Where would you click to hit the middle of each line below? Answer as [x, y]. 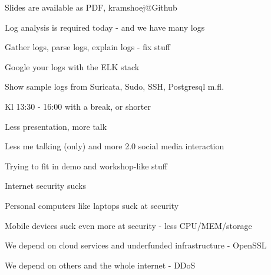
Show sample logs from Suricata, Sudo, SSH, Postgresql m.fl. [115, 86]
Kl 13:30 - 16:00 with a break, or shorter [78, 106]
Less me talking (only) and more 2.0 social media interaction [115, 146]
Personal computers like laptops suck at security [92, 205]
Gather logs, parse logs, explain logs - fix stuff [87, 47]
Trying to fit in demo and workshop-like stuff [86, 166]
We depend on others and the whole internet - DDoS [100, 265]
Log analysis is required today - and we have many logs [105, 27]
